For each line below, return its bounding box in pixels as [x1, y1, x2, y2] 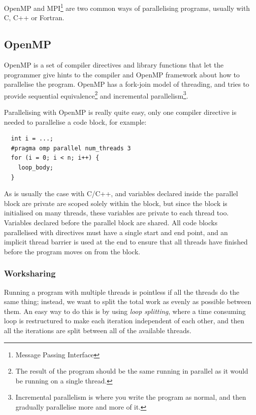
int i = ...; [11, 135, 54, 142]
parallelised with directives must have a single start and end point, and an [4, 227, 228, 237]
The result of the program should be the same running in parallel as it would [15, 366, 249, 376]
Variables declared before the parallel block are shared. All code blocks [4, 217, 218, 228]
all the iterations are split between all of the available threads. [4, 325, 192, 335]
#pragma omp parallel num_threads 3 [11, 144, 131, 152]
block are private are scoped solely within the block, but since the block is [4, 198, 227, 208]
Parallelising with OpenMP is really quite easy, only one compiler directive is [4, 107, 237, 117]
